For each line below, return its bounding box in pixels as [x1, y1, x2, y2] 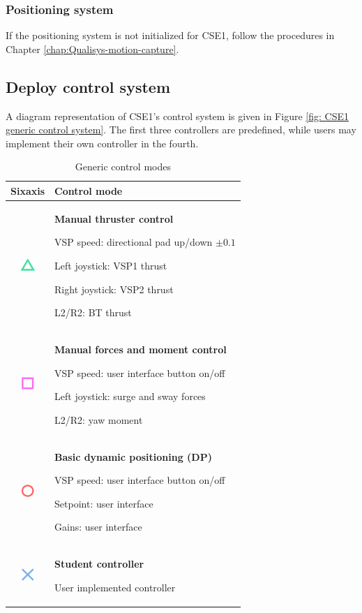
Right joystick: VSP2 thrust [54, 281, 174, 296]
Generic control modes [75, 159, 171, 174]
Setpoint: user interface [54, 496, 153, 510]
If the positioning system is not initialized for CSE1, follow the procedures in [6, 28, 335, 43]
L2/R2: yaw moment [54, 412, 143, 427]
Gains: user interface [54, 519, 142, 534]
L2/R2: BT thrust [54, 305, 132, 320]
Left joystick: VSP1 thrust [54, 258, 167, 273]
